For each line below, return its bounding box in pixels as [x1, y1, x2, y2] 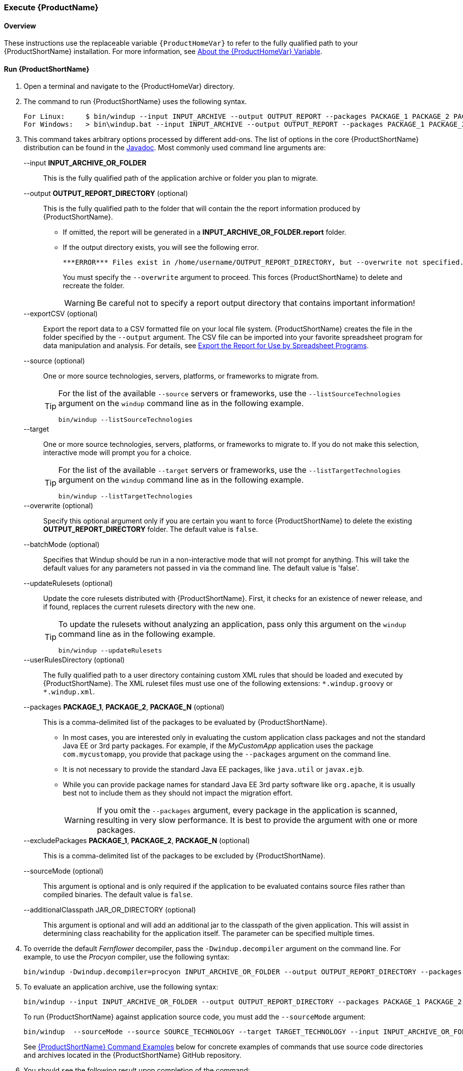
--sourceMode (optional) [24, 867, 103, 876]
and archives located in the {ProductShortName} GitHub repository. [24, 1051, 241, 1060]
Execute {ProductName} [4, 2, 99, 12]
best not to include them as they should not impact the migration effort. [63, 789, 293, 797]
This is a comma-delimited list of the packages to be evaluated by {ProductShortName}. [43, 718, 328, 727]
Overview [4, 21, 36, 30]
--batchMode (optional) [24, 540, 100, 549]
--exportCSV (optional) [24, 309, 98, 318]
